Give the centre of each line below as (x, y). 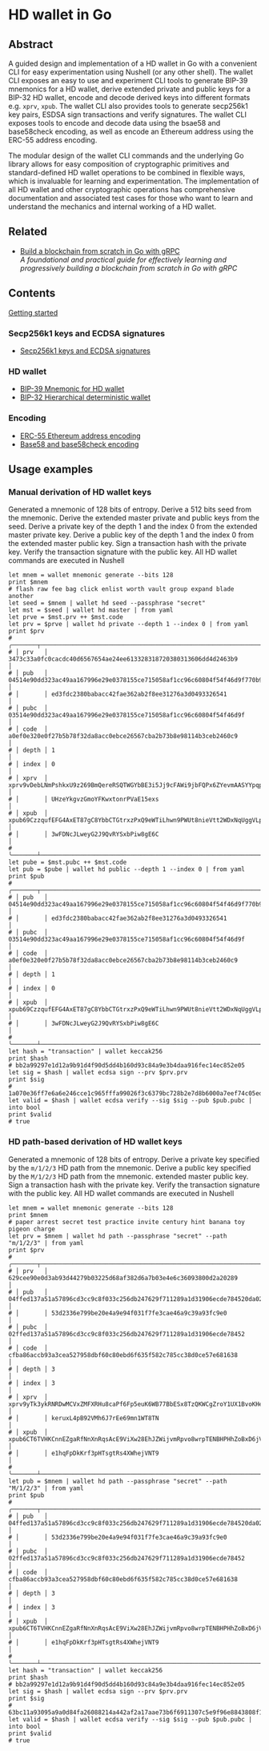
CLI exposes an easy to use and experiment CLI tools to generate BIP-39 (128, 80)
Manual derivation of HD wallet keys (80, 492)
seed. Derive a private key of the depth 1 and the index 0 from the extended (133, 527)
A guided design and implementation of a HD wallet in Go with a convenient (133, 63)
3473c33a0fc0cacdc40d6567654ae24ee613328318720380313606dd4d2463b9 (123, 659)
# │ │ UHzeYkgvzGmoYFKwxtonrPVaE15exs (84, 799)
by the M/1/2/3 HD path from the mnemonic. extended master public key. (128, 1176)
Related (28, 232)
